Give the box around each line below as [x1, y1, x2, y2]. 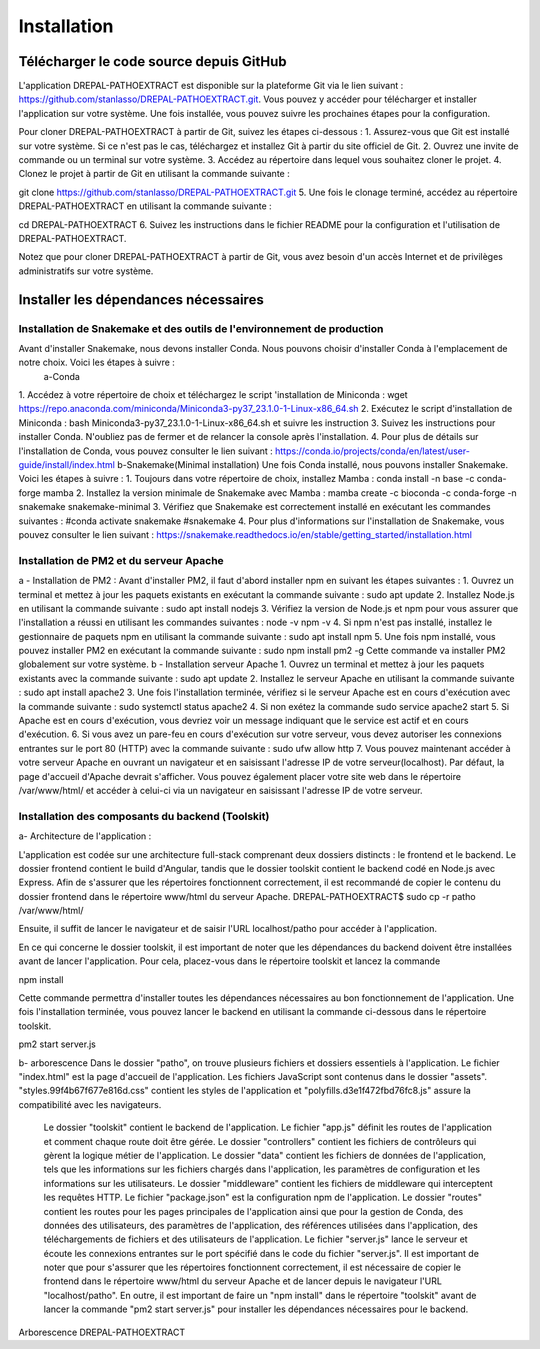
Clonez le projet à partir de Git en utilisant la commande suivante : [18, 168, 290, 180]
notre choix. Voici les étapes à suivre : [18, 356, 175, 369]
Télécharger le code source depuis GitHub [18, 53, 287, 70]
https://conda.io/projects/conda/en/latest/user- [275, 445, 470, 457]
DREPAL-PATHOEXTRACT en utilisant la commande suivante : [18, 200, 272, 212]
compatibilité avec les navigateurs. [18, 1098, 162, 1110]
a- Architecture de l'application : [18, 830, 152, 842]
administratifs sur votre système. [18, 265, 154, 277]
